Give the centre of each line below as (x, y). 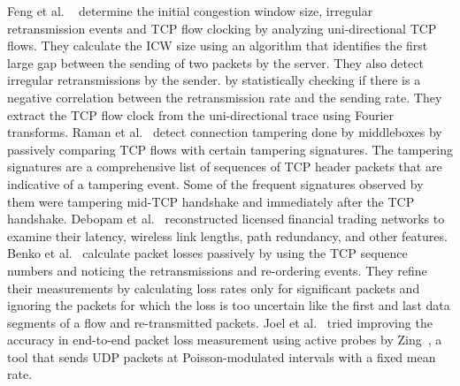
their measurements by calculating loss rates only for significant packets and (214, 288)
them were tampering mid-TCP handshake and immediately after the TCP (211, 201)
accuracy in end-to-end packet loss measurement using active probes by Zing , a (225, 340)
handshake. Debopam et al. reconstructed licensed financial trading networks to (226, 219)
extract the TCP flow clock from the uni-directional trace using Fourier (201, 114)
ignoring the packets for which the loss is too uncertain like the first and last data (229, 305)
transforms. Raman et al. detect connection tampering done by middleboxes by (225, 132)
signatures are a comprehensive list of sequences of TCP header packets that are (225, 167)
